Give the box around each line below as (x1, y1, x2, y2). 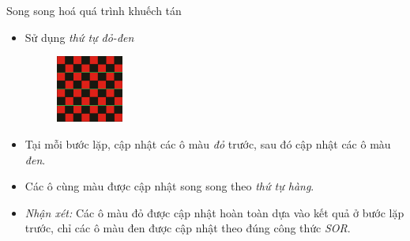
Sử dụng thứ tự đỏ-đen (24, 28, 134, 45)
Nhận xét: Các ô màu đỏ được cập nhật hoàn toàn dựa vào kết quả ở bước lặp (24, 204, 404, 220)
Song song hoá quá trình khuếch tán (6, 2, 182, 18)
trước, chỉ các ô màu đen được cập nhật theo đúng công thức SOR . (24, 220, 351, 236)
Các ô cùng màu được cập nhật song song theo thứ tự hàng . (24, 178, 314, 194)
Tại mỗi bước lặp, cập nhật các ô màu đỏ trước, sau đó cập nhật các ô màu (24, 135, 391, 152)
